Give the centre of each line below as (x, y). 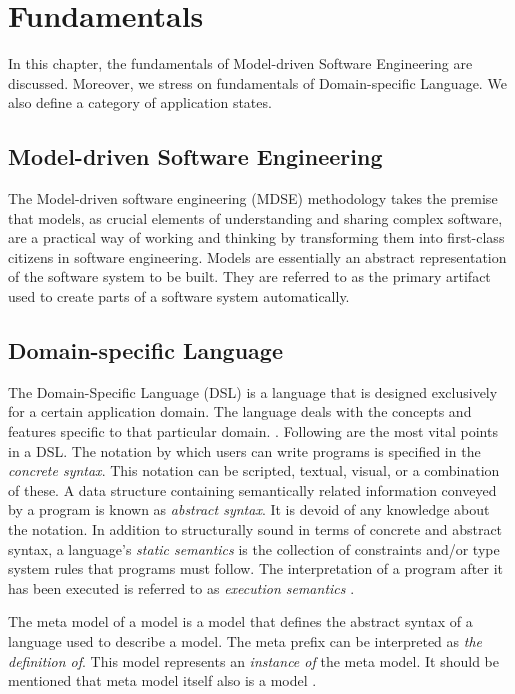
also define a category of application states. (140, 102)
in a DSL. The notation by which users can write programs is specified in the (244, 450)
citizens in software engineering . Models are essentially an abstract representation (257, 256)
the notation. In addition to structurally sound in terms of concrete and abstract (255, 529)
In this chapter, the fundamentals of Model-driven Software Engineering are (240, 63)
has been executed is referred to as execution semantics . (181, 587)
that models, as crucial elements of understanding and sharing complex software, (255, 217)
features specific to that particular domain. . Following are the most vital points (253, 431)
